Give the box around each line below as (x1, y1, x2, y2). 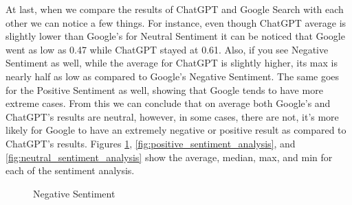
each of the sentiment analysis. (5, 163, 135, 178)
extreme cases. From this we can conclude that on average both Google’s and (5, 96, 331, 110)
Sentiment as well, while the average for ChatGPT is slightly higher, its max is (5, 56, 338, 70)
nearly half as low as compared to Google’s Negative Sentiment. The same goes (5, 69, 340, 83)
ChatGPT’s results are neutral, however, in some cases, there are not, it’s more (5, 109, 339, 123)
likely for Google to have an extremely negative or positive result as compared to (5, 123, 346, 137)
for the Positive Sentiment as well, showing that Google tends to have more (5, 82, 323, 97)
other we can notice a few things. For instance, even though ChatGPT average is (5, 15, 346, 29)
